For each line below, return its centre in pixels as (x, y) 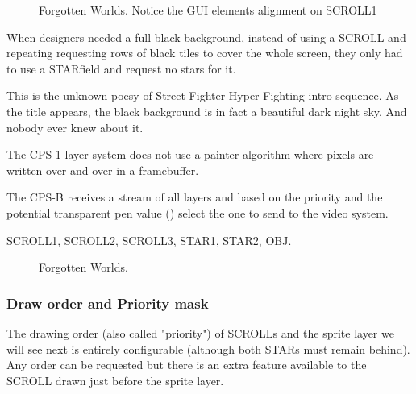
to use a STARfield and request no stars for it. (121, 68)
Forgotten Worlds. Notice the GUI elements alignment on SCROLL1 (208, 10)
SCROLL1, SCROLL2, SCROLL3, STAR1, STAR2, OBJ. (149, 240)
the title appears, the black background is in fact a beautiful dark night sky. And (207, 111)
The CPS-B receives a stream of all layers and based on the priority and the (195, 197)
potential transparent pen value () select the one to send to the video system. (198, 212)
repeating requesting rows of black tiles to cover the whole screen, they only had (205, 53)
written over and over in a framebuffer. (103, 170)
